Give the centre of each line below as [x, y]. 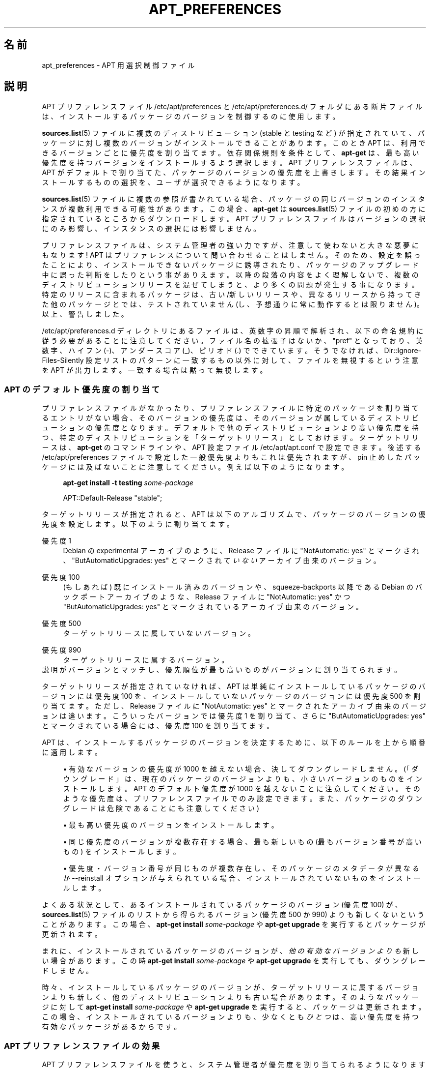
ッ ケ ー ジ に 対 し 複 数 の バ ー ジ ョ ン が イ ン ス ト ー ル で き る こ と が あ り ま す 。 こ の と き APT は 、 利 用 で [234, 143]
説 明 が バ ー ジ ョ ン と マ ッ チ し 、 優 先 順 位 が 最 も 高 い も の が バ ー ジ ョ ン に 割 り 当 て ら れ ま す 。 [221, 670]
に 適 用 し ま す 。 [72, 752]
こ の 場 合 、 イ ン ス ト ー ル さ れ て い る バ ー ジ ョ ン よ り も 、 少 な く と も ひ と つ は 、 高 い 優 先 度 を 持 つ [230, 1017]
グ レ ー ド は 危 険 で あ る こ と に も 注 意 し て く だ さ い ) [161, 808]
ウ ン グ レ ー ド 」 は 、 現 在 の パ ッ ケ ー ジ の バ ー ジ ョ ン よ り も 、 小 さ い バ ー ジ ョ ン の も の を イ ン [242, 779]
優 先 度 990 [62, 650]
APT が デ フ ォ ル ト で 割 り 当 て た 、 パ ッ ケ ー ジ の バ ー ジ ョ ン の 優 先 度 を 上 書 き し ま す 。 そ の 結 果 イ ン [234, 173]
